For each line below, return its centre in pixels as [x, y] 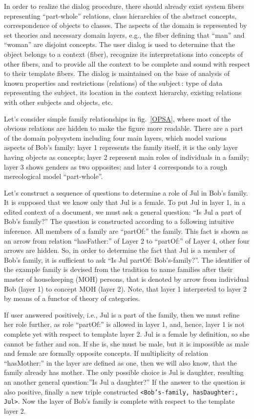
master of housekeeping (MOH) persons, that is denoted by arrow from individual [127, 279]
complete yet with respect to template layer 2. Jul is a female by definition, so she [127, 334]
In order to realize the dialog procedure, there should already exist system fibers [124, 6]
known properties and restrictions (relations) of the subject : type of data [113, 83]
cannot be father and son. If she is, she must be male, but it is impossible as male [127, 343]
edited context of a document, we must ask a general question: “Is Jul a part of [123, 211]
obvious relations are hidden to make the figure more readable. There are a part [124, 128]
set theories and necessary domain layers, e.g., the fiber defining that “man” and [124, 35]
